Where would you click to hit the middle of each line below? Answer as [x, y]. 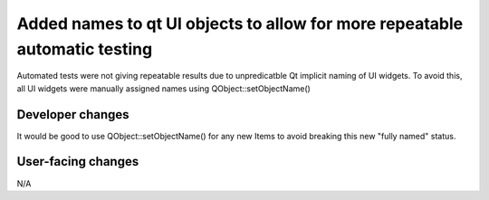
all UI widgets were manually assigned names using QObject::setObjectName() [164, 88]
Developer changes [73, 114]
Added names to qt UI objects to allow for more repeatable [240, 24]
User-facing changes [78, 162]
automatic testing [85, 49]
